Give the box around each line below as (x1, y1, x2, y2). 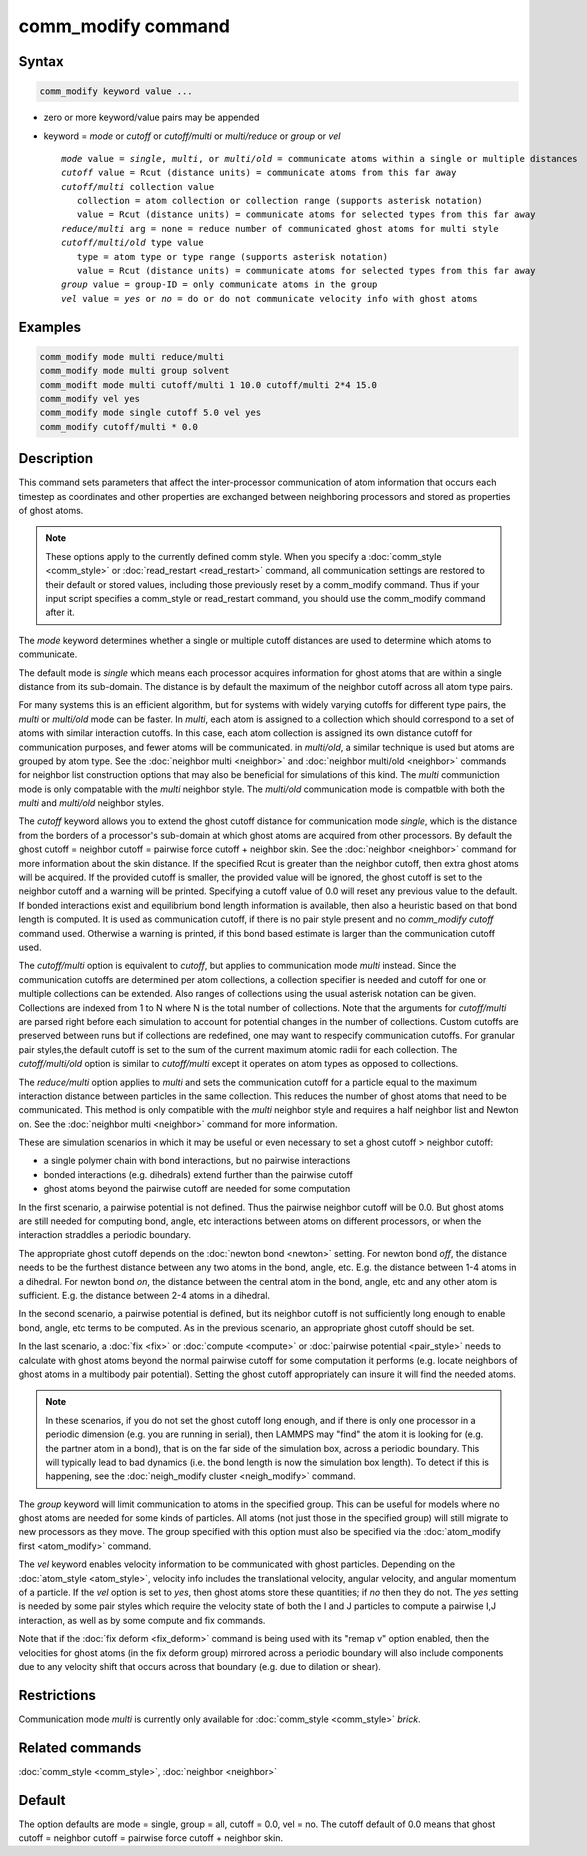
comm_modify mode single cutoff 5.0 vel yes (39, 407, 262, 419)
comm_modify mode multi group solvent (39, 365, 230, 377)
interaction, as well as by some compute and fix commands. (18, 1614, 266, 1626)
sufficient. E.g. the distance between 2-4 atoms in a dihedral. (18, 1289, 270, 1301)
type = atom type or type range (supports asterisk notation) (76, 251, 389, 262)
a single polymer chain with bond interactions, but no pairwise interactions (43, 1155, 351, 1167)
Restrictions (18, 1686, 97, 1704)
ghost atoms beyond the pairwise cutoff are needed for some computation (43, 1183, 351, 1195)
